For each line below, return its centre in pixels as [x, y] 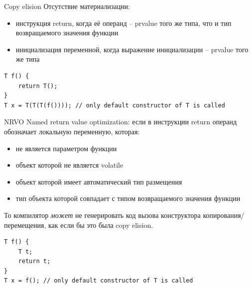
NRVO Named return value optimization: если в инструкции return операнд [121, 122]
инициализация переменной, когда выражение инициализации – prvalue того [132, 49]
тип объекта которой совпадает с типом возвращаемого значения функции [128, 198]
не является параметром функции [66, 148]
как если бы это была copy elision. [101, 225]
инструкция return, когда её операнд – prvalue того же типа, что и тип [124, 23]
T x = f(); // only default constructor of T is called [99, 281]
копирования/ [224, 215]
